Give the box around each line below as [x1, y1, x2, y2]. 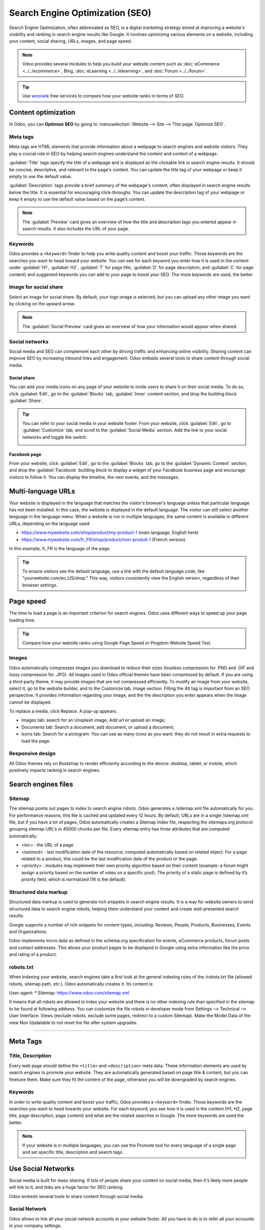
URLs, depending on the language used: [9, 521, 91, 526]
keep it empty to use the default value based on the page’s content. [9, 196, 146, 202]
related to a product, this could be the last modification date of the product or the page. [21, 856, 198, 862]
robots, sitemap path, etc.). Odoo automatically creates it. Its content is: [9, 981, 154, 986]
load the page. [21, 738, 51, 744]
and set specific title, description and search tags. [22, 1149, 124, 1155]
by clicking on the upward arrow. [9, 301, 76, 307]
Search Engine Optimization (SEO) [9, 7, 152, 18]
